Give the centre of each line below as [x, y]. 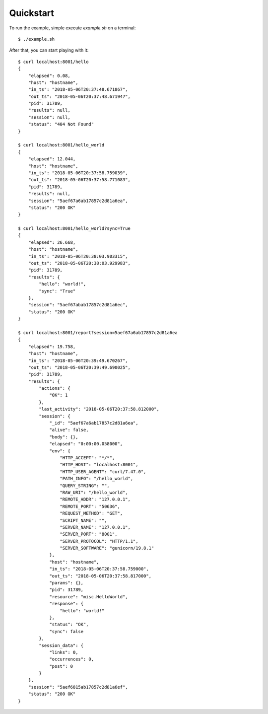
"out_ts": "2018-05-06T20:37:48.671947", [79, 96]
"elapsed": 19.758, [52, 347]
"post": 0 [61, 666]
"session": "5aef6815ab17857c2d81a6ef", [78, 687]
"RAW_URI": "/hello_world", [94, 492]
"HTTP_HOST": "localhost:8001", [99, 465]
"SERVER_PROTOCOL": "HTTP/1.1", [99, 541]
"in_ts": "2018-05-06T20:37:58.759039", [78, 173]
